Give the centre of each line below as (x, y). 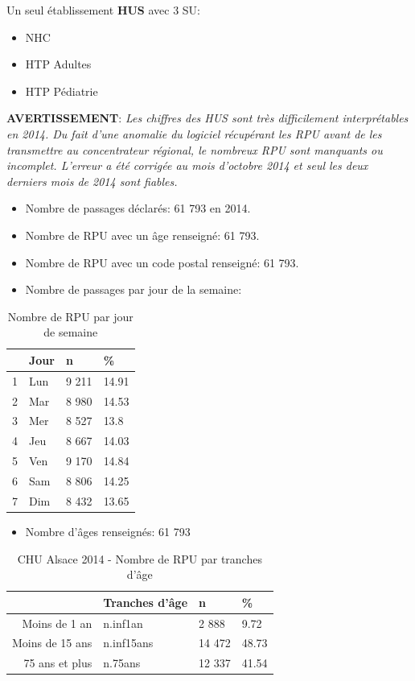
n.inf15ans (128, 643)
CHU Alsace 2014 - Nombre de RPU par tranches (140, 558)
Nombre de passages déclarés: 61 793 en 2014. (138, 208)
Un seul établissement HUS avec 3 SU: (104, 10)
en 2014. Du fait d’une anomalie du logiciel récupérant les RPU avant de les (194, 133)
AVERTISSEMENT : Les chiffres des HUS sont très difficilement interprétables (207, 118)
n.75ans (122, 663)
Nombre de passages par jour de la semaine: (134, 289)
